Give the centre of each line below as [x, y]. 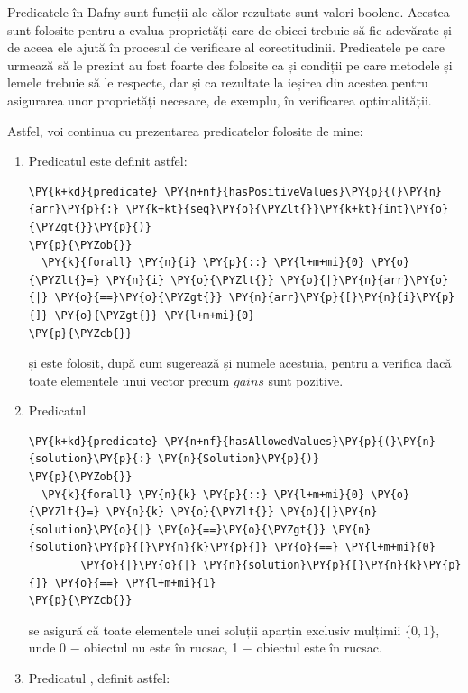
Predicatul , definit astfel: [99, 678]
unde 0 [47, 647]
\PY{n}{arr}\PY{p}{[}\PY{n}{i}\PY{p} [342, 298]
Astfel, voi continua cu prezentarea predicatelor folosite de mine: [185, 130]
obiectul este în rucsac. [319, 647]
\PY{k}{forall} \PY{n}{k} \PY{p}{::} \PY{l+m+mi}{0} [203, 494]
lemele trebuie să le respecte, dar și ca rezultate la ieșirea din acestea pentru [218, 82]
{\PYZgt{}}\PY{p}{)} [90, 227]
